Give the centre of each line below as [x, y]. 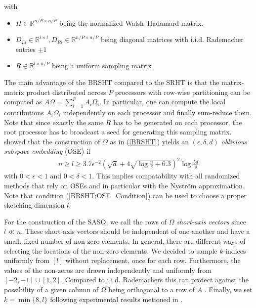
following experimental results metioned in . [116, 299]
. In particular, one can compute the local [163, 102]
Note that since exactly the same [54, 122]
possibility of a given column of [51, 289]
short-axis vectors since [211, 221]
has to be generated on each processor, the [178, 122]
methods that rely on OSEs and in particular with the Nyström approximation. [124, 186]
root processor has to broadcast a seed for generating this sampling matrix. [118, 132]
